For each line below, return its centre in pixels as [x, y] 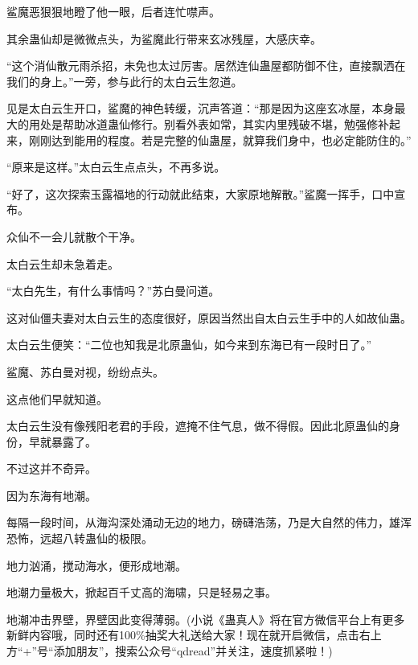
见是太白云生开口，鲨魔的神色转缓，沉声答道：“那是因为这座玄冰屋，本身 [201, 108]
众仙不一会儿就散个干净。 [74, 236]
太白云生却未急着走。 [63, 263]
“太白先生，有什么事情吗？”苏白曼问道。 [113, 291]
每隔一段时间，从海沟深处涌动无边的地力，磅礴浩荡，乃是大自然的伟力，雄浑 [209, 522]
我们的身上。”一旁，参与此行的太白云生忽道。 [125, 81]
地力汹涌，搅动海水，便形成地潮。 [96, 565]
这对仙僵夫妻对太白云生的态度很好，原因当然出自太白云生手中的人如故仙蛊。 [209, 317]
